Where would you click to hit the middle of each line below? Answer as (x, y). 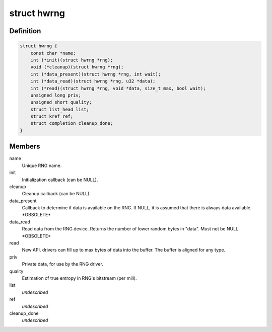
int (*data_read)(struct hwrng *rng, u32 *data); (93, 81)
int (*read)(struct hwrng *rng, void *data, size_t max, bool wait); (118, 88)
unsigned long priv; (56, 95)
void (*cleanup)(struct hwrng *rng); (77, 67)
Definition (25, 31)
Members (25, 147)
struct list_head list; (60, 109)
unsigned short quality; (61, 102)
